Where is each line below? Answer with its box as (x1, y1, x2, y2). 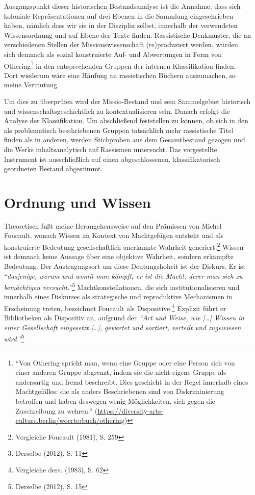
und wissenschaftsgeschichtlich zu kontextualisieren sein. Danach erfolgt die (4, 105, 230, 116)
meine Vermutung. (4, 79, 59, 90)
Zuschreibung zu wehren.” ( (15, 405, 98, 416)
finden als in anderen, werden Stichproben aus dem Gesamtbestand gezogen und (4, 134, 245, 145)
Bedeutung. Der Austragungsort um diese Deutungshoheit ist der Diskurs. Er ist (4, 261, 246, 271)
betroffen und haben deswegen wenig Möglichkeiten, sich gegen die (15, 396, 215, 406)
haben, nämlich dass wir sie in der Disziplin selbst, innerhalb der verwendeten (4, 20, 238, 30)
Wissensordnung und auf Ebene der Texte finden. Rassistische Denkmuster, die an (4, 29, 251, 40)
